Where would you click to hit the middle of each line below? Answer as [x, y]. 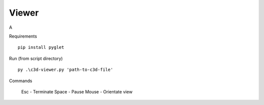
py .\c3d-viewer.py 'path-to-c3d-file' [66, 70]
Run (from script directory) [36, 58]
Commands [21, 81]
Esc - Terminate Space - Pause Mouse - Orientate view [77, 92]
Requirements [23, 36]
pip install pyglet [41, 47]
